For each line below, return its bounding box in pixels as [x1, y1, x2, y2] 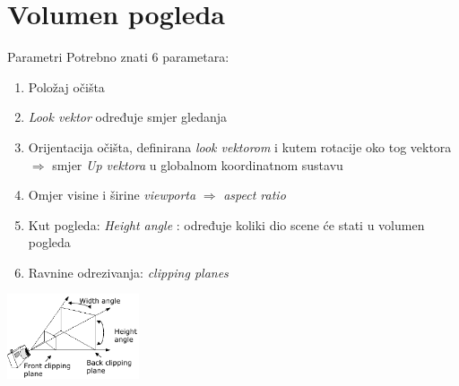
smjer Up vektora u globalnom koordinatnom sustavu [52, 155, 343, 174]
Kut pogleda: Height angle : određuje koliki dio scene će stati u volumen [28, 215, 425, 234]
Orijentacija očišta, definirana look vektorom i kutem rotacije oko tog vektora [28, 137, 452, 156]
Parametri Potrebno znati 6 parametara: [7, 47, 229, 66]
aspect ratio [223, 185, 286, 204]
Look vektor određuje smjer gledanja [28, 107, 227, 126]
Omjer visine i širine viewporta [28, 185, 196, 204]
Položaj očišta [28, 77, 105, 96]
